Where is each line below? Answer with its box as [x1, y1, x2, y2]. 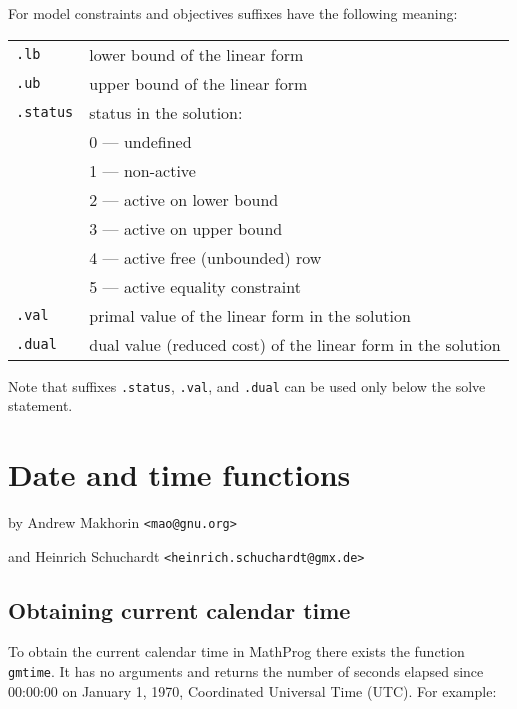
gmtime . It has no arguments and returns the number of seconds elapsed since [8, 661, 484, 682]
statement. [8, 395, 73, 416]
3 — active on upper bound [89, 216, 283, 240]
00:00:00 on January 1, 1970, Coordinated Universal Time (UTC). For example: [8, 680, 497, 701]
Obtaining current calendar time [8, 594, 351, 625]
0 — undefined [89, 129, 192, 153]
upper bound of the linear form [89, 71, 308, 95]
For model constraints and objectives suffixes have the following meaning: [8, 3, 458, 23]
